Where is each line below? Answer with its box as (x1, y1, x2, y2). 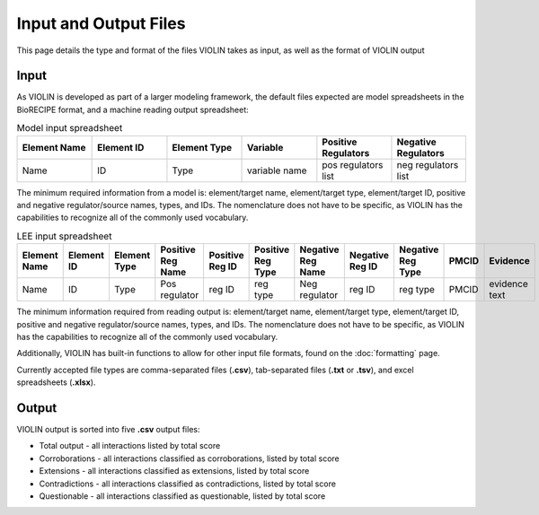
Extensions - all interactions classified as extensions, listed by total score (39, 466, 310, 476)
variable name (247, 164, 307, 177)
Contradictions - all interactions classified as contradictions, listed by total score (39, 478, 337, 489)
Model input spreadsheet (16, 122, 123, 135)
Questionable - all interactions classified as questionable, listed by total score (39, 490, 326, 502)
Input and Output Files (16, 13, 186, 33)
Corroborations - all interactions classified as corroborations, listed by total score (39, 453, 340, 464)
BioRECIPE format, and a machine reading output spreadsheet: (16, 104, 249, 115)
